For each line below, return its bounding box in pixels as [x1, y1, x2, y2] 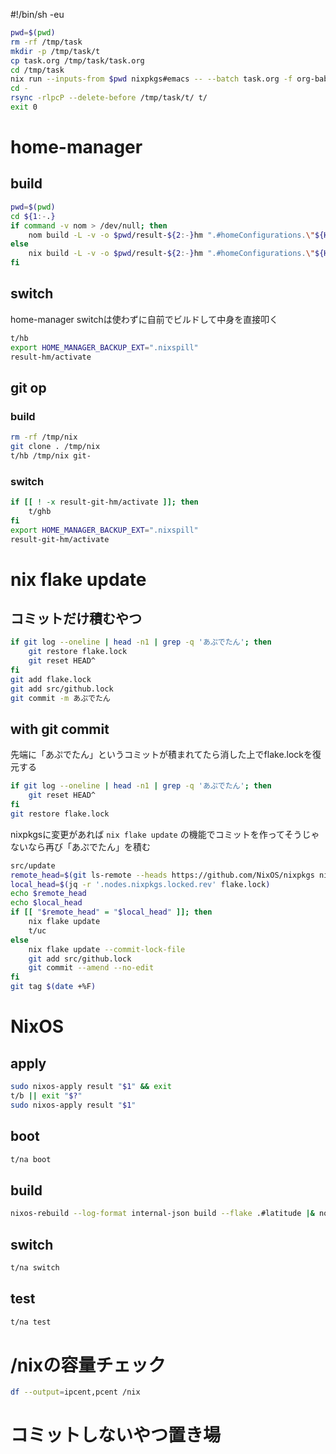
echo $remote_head [10, 889, 87, 899]
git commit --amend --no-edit [28, 963, 155, 973]
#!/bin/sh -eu [10, 9, 65, 20]
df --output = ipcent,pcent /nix [10, 1387, 141, 1398]
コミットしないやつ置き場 [10, 1424, 222, 1447]
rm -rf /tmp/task [10, 37, 83, 47]
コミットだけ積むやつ [10, 610, 142, 627]
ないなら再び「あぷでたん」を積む [10, 840, 151, 853]
